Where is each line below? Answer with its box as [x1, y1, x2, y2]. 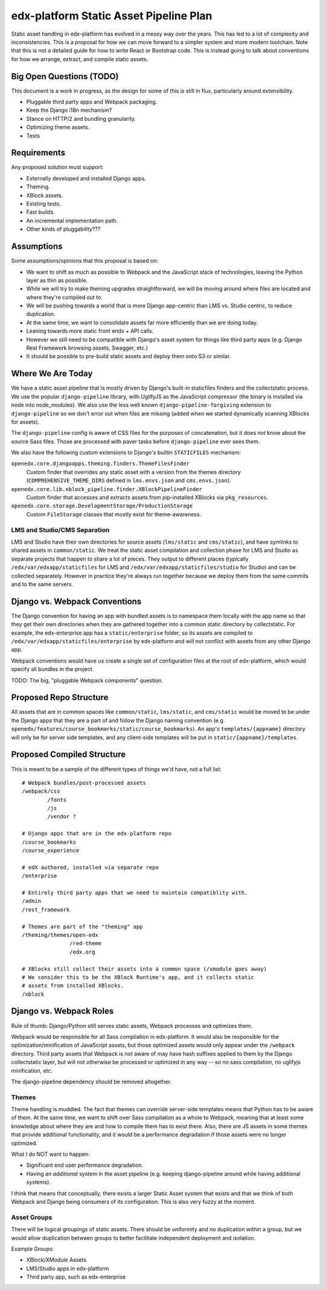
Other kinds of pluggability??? [26, 225, 101, 233]
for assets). [11, 418, 40, 425]
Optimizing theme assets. [26, 124, 90, 131]
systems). [26, 1178, 51, 1186]
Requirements [11, 148, 66, 158]
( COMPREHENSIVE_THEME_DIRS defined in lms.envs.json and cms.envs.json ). [26, 477, 232, 484]
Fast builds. [26, 208, 56, 216]
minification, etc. [11, 1067, 53, 1074]
